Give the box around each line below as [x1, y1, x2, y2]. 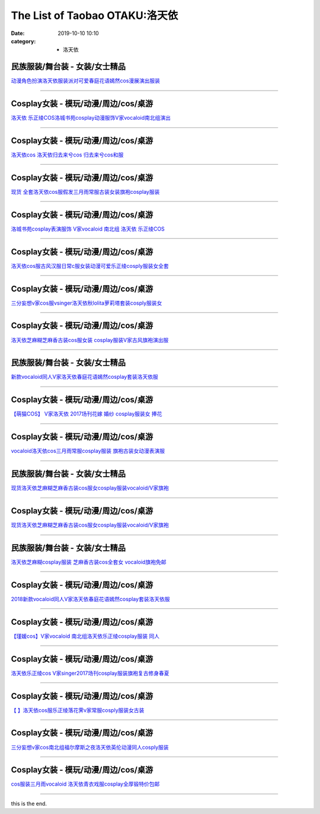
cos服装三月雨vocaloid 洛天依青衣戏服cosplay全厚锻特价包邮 [11, 780, 160, 788]
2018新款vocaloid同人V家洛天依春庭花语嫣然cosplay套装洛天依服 [11, 595, 170, 602]
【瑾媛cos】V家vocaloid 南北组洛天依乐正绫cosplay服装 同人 [11, 632, 160, 640]
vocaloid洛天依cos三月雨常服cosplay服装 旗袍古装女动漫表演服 [11, 448, 165, 455]
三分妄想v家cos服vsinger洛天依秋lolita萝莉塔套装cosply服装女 [11, 299, 162, 307]
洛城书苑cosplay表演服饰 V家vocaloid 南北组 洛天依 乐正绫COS [11, 225, 165, 232]
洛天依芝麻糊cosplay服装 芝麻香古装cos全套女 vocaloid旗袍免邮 [11, 558, 167, 566]
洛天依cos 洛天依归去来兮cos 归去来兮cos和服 [11, 151, 124, 158]
